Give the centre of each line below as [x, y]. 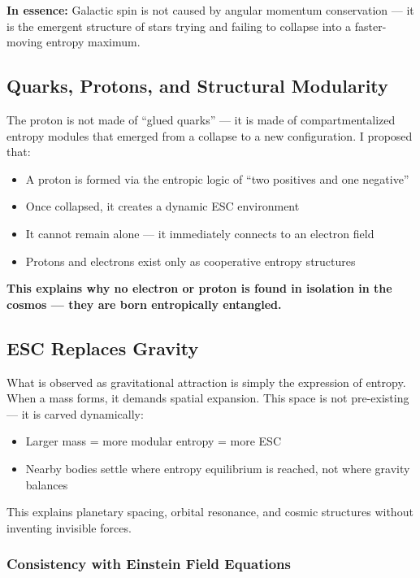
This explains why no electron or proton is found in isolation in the [199, 288]
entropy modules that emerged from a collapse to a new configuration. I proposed [210, 135]
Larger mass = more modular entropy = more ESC [153, 441]
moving [25, 42]
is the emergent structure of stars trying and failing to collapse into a [179, 26]
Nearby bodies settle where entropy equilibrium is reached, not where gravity [218, 468]
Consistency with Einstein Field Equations [149, 564]
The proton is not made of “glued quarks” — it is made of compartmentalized [201, 119]
